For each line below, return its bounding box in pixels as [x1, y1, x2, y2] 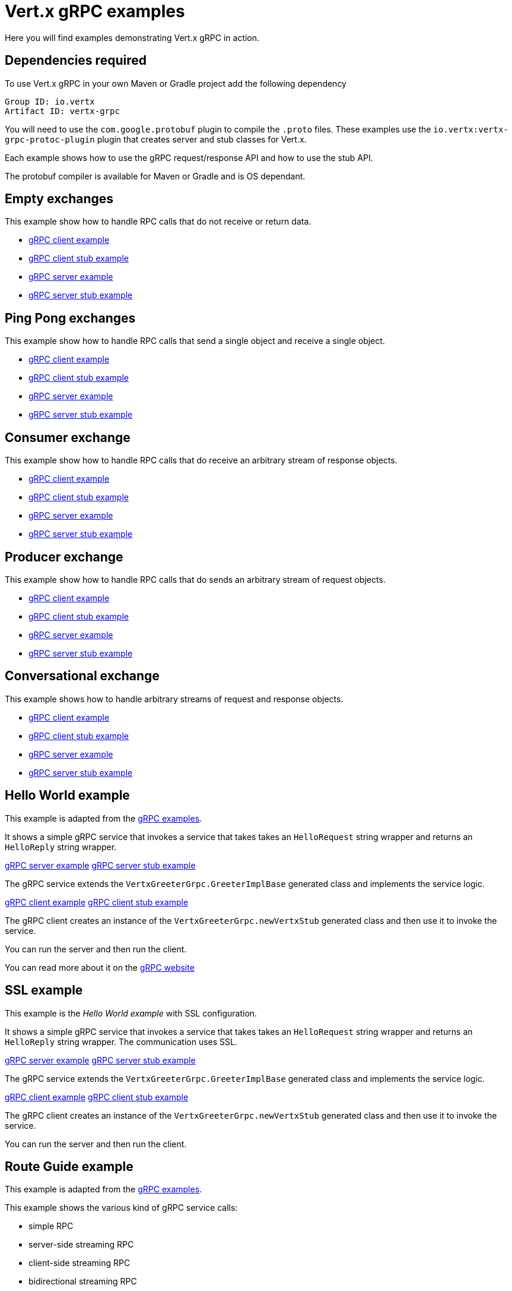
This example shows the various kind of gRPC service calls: [5, 1202, 238, 1213]
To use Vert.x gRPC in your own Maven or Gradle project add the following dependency [5, 78, 346, 89]
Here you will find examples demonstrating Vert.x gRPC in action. [5, 32, 260, 43]
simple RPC [28, 1221, 74, 1232]
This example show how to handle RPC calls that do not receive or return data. [5, 216, 311, 227]
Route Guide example [5, 1159, 133, 1174]
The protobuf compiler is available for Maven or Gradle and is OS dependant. [5, 171, 306, 181]
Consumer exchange [5, 430, 131, 445]
